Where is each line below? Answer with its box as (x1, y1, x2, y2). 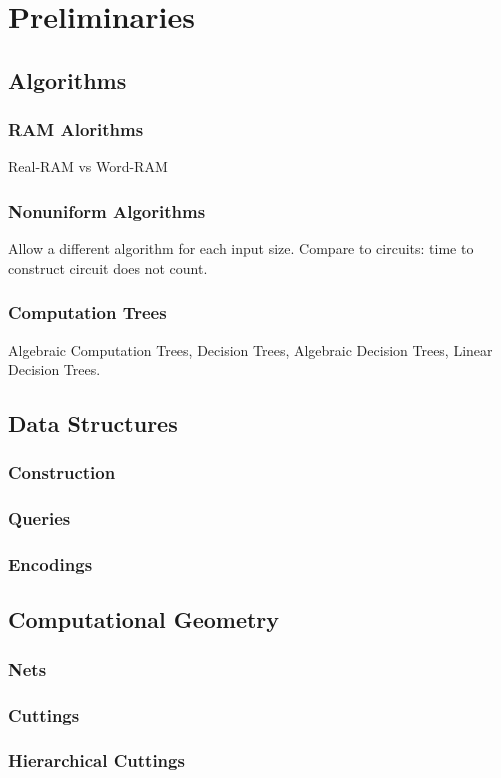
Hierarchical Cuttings (8, 748, 185, 773)
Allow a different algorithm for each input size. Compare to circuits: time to (8, 238, 474, 259)
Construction (8, 460, 116, 485)
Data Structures (8, 408, 178, 439)
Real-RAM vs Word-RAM (8, 156, 168, 177)
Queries (8, 506, 71, 531)
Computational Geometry (8, 604, 280, 635)
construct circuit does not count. (8, 257, 208, 278)
